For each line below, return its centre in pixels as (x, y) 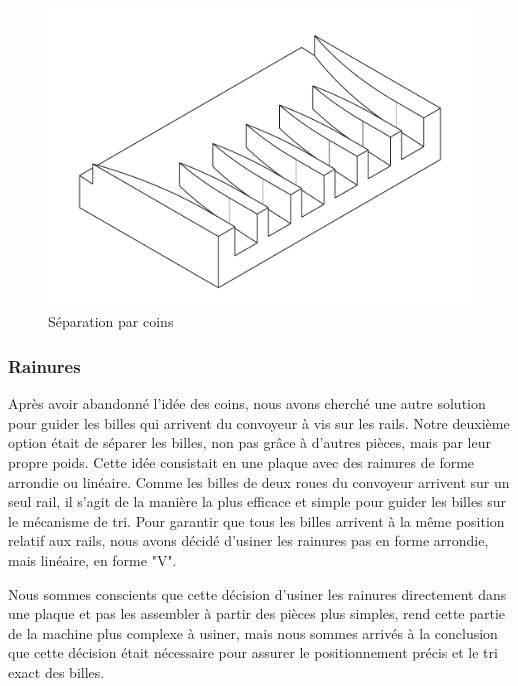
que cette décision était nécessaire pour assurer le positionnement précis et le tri (253, 652)
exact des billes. (56, 671)
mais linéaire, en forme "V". (92, 559)
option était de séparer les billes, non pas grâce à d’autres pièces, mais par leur (249, 442)
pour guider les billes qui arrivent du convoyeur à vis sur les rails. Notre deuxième (259, 422)
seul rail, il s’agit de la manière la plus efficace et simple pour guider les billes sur (257, 501)
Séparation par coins (111, 321)
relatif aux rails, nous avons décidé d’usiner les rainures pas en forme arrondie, (248, 540)
